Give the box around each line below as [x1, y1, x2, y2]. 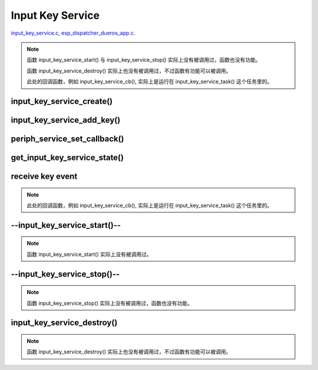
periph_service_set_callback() [11, 134, 124, 144]
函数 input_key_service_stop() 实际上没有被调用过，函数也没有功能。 [26, 299, 193, 306]
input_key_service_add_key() [11, 115, 121, 125]
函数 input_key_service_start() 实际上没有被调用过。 [26, 251, 153, 258]
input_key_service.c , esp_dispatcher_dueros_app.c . [11, 29, 135, 36]
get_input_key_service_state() [11, 152, 124, 162]
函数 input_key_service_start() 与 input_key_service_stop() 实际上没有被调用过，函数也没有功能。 [26, 56, 261, 64]
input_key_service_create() [11, 96, 113, 106]
